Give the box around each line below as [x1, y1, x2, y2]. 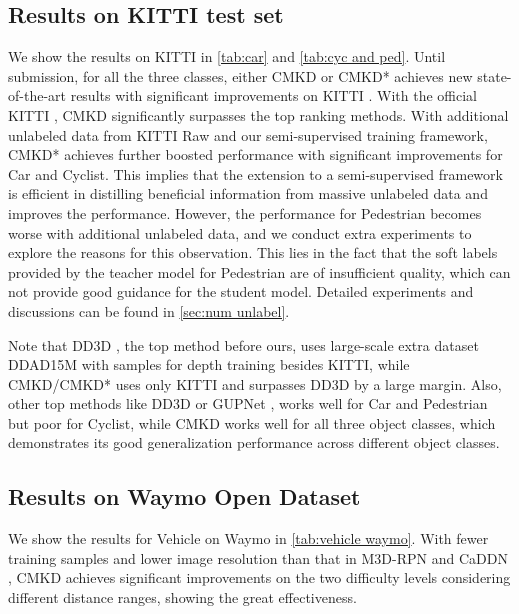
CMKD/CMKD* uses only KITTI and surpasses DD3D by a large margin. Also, [8, 373, 502, 394]
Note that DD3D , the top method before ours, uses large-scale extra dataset [8, 334, 479, 355]
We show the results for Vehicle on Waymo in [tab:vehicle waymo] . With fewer [8, 528, 489, 549]
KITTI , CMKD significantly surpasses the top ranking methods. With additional [8, 104, 509, 125]
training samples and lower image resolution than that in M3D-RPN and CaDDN [8, 547, 508, 568]
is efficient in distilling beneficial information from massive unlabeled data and [8, 183, 488, 204]
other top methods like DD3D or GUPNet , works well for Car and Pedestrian [8, 393, 488, 414]
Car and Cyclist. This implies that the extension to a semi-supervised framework [8, 163, 503, 184]
